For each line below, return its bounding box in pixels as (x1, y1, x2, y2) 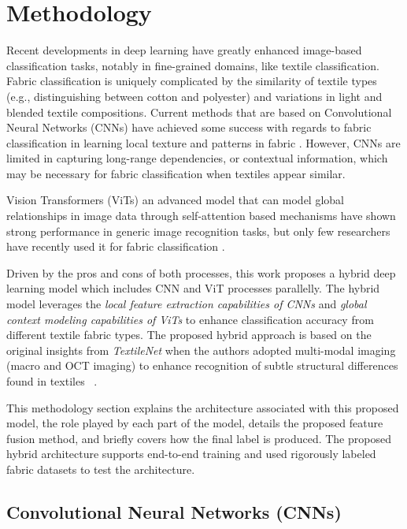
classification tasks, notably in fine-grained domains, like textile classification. (6, 57, 379, 73)
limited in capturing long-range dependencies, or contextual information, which (6, 150, 388, 166)
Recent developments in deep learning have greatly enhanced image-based (6, 42, 362, 58)
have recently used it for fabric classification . (6, 238, 225, 255)
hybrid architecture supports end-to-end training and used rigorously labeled (6, 445, 376, 462)
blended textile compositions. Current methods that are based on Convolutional (6, 103, 392, 120)
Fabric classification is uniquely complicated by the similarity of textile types (6, 73, 377, 89)
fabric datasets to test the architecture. (6, 460, 195, 477)
